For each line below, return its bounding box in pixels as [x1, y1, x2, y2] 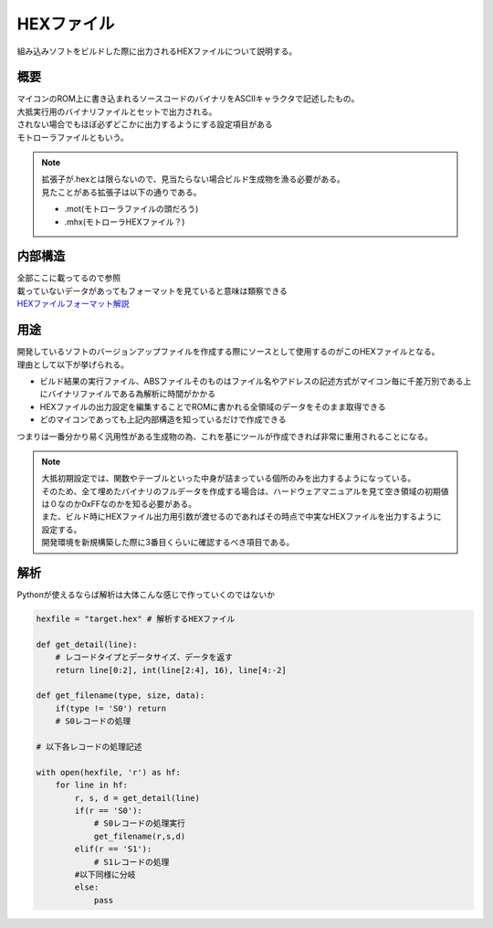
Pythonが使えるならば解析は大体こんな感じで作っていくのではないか [16, 589, 276, 600]
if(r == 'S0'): [74, 806, 143, 816]
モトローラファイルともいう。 [16, 132, 129, 142]
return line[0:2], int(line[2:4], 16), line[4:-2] [55, 665, 287, 675]
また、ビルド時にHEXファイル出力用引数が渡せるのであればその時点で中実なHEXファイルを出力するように [41, 511, 442, 522]
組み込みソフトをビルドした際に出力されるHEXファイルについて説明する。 [16, 46, 297, 57]
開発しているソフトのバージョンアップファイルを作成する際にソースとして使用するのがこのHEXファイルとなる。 [16, 346, 440, 357]
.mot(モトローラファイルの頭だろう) [64, 204, 199, 215]
